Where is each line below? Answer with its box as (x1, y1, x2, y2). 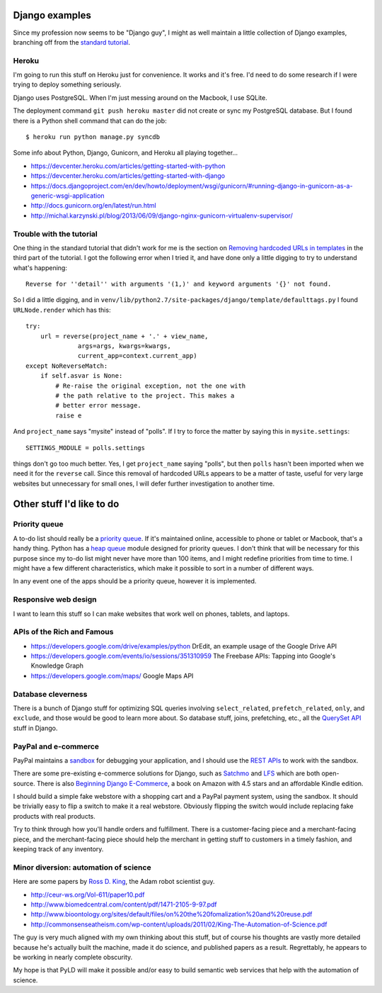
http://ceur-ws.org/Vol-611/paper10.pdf (30, 890, 145, 899)
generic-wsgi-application (30, 191, 105, 200)
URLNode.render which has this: (13, 305, 111, 314)
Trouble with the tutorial (13, 229, 98, 239)
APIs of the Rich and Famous (13, 627, 114, 637)
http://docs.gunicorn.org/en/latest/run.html (30, 201, 157, 210)
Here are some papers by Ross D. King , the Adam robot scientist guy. (13, 877, 215, 886)
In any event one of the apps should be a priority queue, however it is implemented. (13, 577, 257, 585)
